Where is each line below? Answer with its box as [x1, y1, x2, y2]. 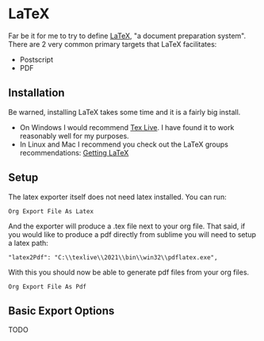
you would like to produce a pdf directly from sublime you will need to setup [8, 229, 256, 239]
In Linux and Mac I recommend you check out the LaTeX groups [19, 140, 228, 149]
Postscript [19, 55, 54, 64]
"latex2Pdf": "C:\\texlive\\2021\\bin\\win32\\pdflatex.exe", [8, 253, 218, 262]
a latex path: [8, 238, 49, 247]
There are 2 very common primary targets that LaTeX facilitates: [8, 39, 217, 48]
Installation [8, 86, 65, 100]
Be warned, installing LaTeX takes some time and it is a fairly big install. [8, 107, 241, 117]
